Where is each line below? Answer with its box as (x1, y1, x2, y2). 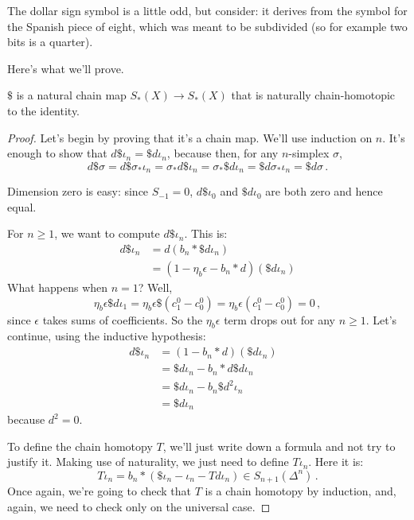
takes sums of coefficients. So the (42, 311, 203, 328)
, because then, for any (166, 145, 279, 161)
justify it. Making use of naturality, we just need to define (7, 453, 289, 470)
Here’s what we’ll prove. (7, 60, 124, 76)
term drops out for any (224, 311, 335, 328)
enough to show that (7, 145, 107, 161)
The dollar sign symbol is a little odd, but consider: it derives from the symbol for (7, 2, 408, 18)
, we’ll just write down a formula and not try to (162, 437, 396, 454)
